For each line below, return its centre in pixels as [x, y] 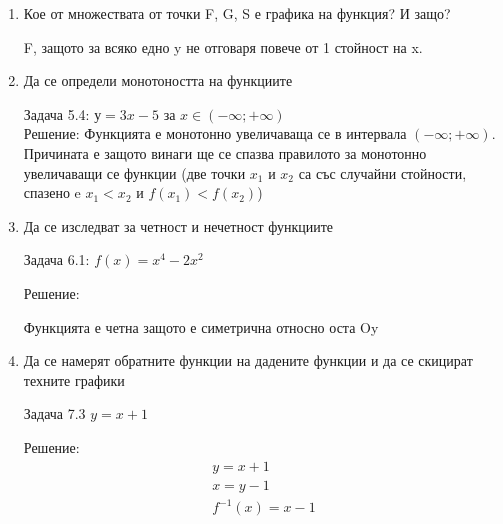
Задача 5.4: [56, 113]
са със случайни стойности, [382, 172]
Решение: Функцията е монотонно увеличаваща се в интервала [215, 133]
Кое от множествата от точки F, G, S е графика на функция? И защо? [237, 13]
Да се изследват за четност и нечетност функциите [178, 225]
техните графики [74, 379]
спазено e [52, 192]
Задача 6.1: [56, 259]
